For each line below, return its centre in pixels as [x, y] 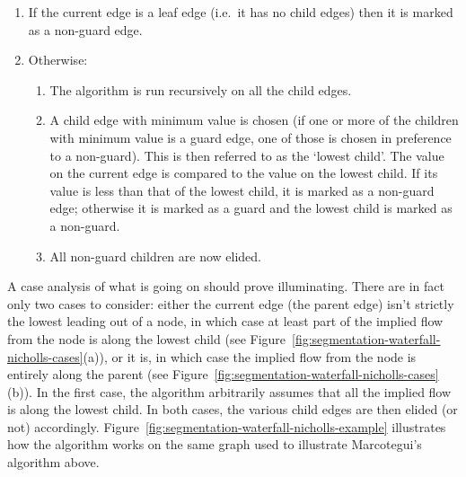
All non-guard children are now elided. [156, 256]
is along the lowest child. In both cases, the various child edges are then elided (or [233, 409]
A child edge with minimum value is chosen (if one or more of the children [254, 120]
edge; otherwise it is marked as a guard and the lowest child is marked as [251, 208]
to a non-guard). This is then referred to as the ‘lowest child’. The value [247, 155]
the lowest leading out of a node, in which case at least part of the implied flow [225, 321]
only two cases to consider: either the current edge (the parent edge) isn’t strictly [231, 303]
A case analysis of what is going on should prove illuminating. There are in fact [226, 286]
